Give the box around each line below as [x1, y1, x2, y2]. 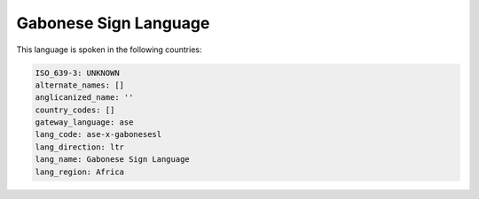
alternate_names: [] [35, 80, 124, 90]
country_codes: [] [35, 104, 115, 115]
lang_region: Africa [35, 166, 124, 177]
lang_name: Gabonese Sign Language [35, 155, 190, 165]
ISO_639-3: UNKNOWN [35, 67, 120, 78]
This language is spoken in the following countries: [16, 44, 202, 55]
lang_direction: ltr [35, 142, 124, 152]
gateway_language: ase [35, 118, 134, 127]
